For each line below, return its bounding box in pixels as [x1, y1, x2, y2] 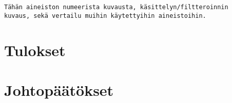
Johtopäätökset [4, 79, 114, 100]
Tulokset [4, 39, 66, 60]
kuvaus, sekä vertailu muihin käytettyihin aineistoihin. [4, 12, 206, 19]
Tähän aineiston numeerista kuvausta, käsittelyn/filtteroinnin [4, 4, 228, 11]
